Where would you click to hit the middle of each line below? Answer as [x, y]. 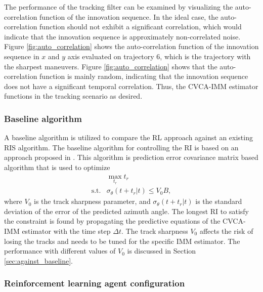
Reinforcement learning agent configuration [95, 283]
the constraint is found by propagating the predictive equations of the [112, 221]
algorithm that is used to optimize [57, 167]
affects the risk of [226, 231]
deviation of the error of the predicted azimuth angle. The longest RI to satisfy [126, 211]
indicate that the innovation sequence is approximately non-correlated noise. [122, 36]
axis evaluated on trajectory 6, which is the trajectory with [159, 56]
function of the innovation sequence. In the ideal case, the [129, 16]
